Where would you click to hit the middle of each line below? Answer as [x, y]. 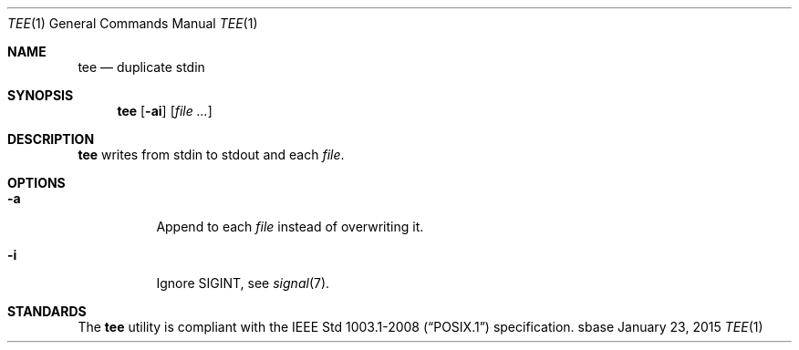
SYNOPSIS [41, 95]
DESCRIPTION [51, 139]
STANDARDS [47, 311]
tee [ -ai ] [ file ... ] [165, 111]
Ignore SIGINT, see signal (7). [243, 283]
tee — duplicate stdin [141, 67]
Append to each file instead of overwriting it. [290, 226]
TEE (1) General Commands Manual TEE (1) [133, 23]
